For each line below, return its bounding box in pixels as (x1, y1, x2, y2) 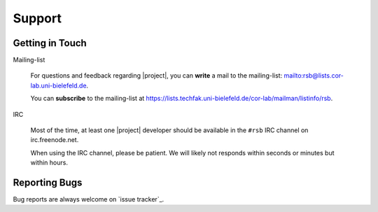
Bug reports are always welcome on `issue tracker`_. (13, 195, 164, 204)
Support (13, 10, 62, 26)
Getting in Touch (13, 37, 87, 49)
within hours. (30, 158, 68, 167)
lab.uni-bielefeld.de (30, 81, 87, 90)
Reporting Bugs (13, 177, 83, 188)
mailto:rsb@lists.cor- (283, 71, 344, 80)
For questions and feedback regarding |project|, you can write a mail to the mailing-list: (30, 71, 283, 80)
